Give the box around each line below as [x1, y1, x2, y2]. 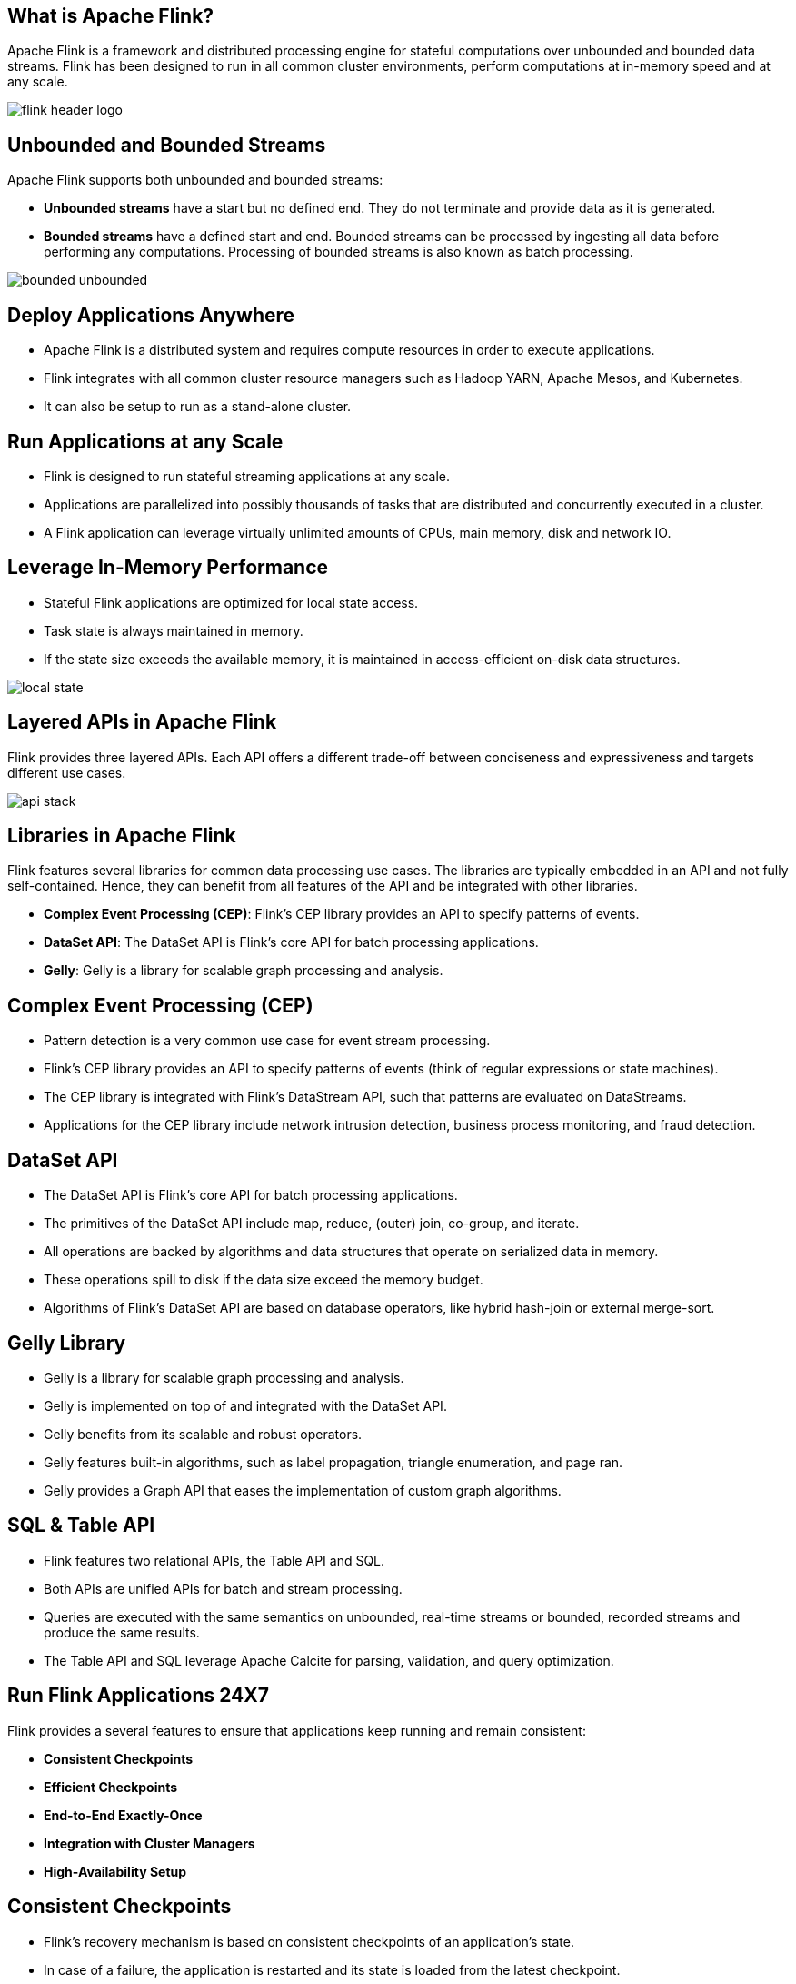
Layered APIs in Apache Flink [7, 710, 277, 734]
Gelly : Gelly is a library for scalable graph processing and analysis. [44, 962, 443, 979]
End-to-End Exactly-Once [44, 1807, 203, 1823]
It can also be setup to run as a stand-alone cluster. [44, 398, 352, 415]
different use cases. [7, 764, 126, 781]
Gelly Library [7, 1331, 126, 1355]
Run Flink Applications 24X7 [7, 1684, 270, 1707]
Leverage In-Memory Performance [7, 556, 329, 579]
